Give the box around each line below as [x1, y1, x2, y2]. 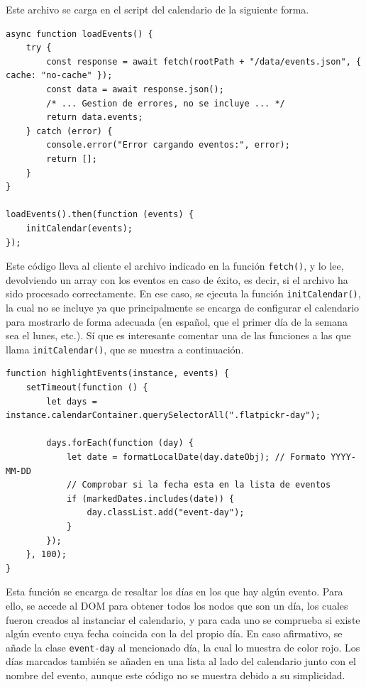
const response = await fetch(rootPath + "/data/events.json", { [46, 56, 362, 67]
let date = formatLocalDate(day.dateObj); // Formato [66, 452, 326, 462]
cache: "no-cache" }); [6, 70, 113, 81]
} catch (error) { [26, 126, 113, 136]
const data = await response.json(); [46, 84, 224, 94]
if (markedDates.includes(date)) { [66, 493, 235, 504]
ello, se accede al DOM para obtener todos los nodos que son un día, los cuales [6, 598, 348, 612]
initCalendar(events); [26, 223, 133, 233]
